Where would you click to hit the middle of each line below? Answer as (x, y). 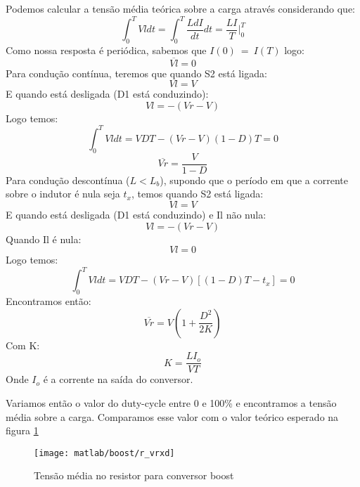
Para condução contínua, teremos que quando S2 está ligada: (136, 73)
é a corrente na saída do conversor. (118, 379)
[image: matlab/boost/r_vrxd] (104, 453)
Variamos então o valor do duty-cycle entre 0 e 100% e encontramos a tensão (171, 402)
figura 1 (22, 430)
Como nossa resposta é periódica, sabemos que (106, 50)
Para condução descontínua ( (68, 180)
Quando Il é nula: (44, 239)
